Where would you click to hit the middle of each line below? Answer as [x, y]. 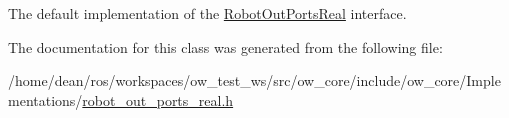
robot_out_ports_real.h [158, 99]
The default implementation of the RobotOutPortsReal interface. [207, 13]
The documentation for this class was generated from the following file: [225, 46]
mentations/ [45, 99]
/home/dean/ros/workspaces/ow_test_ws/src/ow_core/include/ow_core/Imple [254, 80]
